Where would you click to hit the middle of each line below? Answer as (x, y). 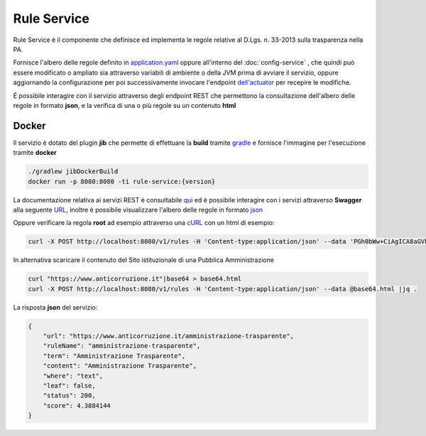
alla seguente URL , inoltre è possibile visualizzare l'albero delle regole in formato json (138, 209)
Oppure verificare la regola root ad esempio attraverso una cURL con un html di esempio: (144, 223)
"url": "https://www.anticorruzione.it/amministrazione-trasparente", (169, 336)
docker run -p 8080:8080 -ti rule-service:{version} (122, 181)
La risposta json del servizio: (55, 307)
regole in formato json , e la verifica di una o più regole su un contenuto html (125, 105)
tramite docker (35, 153)
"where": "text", (73, 376)
